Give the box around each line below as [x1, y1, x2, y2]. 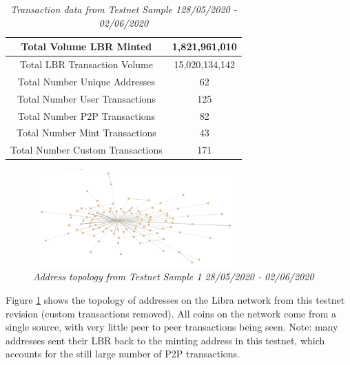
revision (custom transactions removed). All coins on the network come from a [6, 306, 337, 320]
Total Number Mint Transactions [16, 125, 156, 140]
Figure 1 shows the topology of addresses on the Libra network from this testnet [6, 292, 345, 306]
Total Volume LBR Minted [21, 39, 152, 54]
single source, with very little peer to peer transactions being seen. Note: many [6, 320, 338, 334]
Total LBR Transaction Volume [19, 57, 153, 72]
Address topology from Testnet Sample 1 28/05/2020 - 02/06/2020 [33, 269, 314, 284]
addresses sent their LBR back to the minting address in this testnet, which [6, 333, 325, 347]
